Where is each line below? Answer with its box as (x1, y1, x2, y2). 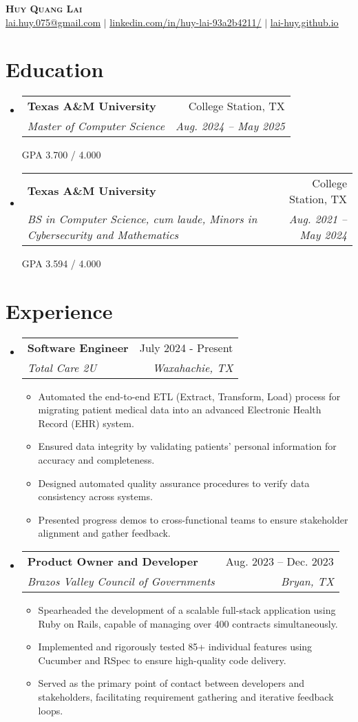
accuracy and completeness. (38, 453, 155, 466)
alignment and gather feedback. (38, 526, 171, 540)
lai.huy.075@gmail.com (6, 14, 101, 29)
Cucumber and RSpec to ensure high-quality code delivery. (38, 652, 286, 667)
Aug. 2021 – (288, 210, 347, 227)
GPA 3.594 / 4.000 (21, 256, 101, 270)
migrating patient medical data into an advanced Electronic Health (38, 402, 322, 417)
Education (6, 55, 104, 83)
